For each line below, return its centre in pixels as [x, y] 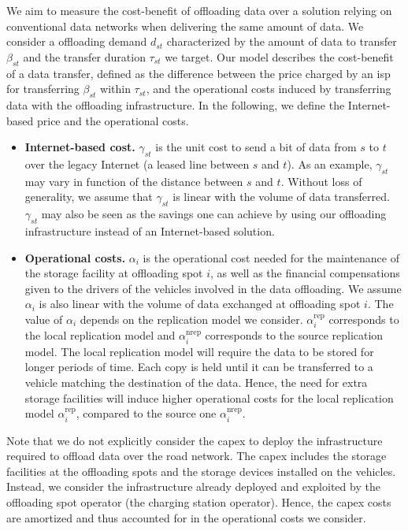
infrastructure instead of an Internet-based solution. [150, 230]
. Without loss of [321, 181]
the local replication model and [100, 335]
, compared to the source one [146, 413]
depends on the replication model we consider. [191, 319]
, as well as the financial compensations [305, 273]
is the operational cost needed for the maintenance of [271, 257]
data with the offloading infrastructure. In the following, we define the [176, 104]
